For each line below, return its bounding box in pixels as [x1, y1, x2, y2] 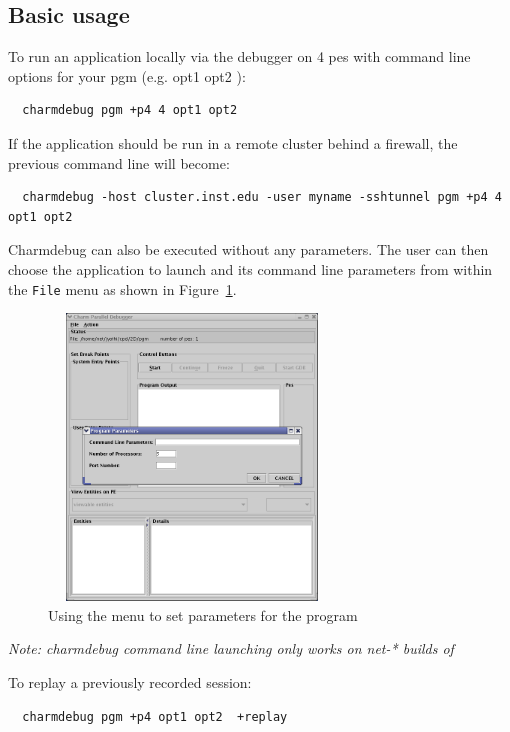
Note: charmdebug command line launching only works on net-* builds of [8, 638, 454, 659]
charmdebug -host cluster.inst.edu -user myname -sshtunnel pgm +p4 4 [22, 190, 502, 205]
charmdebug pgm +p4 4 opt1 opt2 [22, 103, 238, 118]
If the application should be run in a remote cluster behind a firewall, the [8, 132, 458, 153]
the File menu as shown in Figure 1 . [8, 278, 237, 299]
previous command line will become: [8, 152, 230, 173]
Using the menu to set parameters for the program [48, 604, 358, 625]
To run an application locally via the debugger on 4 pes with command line [8, 46, 471, 67]
